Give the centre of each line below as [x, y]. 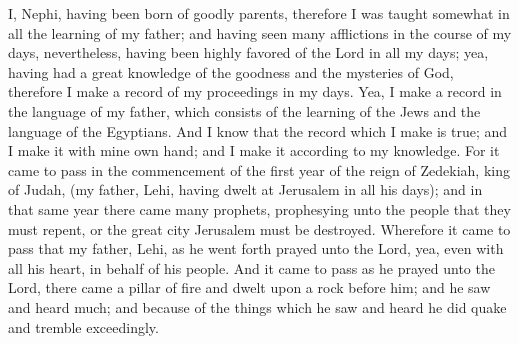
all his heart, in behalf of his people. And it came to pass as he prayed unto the [251, 267]
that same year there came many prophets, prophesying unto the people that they [259, 208]
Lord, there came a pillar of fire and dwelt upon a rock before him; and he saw [249, 287]
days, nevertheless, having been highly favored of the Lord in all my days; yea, [248, 52]
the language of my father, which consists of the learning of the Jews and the [244, 110]
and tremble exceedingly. [83, 326]
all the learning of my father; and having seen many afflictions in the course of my [260, 32]
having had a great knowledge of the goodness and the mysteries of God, [231, 71]
